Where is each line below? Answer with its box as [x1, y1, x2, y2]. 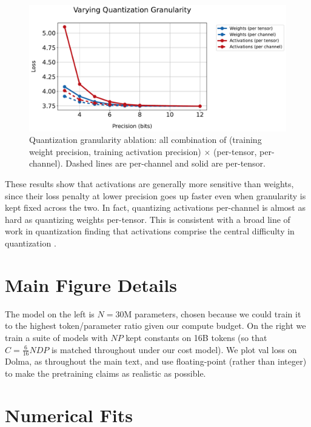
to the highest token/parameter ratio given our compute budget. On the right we [5, 319, 306, 332]
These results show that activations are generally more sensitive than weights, [5, 177, 294, 190]
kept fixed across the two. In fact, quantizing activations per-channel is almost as [5, 201, 306, 214]
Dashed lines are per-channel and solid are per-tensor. [65, 157, 266, 170]
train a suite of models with [5, 331, 108, 343]
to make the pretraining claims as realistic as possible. [5, 366, 206, 379]
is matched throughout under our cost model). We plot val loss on [51, 343, 297, 356]
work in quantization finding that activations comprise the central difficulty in [5, 225, 295, 237]
